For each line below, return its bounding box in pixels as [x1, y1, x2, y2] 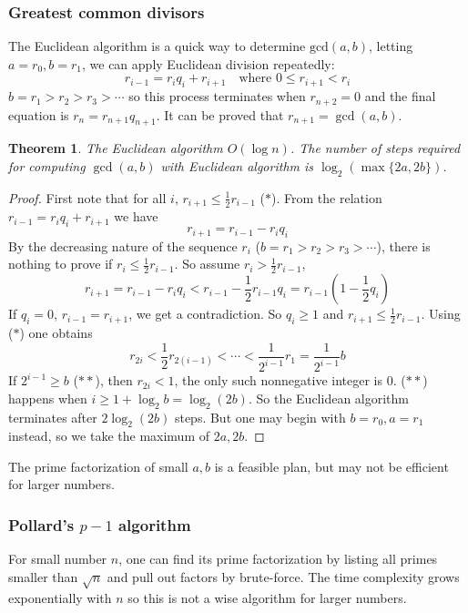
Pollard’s [8, 514, 75, 536]
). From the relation [271, 188, 382, 207]
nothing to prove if [8, 254, 113, 273]
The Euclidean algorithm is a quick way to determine [8, 36, 306, 56]
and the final [364, 87, 436, 106]
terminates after [8, 407, 97, 426]
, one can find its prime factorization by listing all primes [118, 549, 438, 568]
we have [114, 207, 158, 226]
